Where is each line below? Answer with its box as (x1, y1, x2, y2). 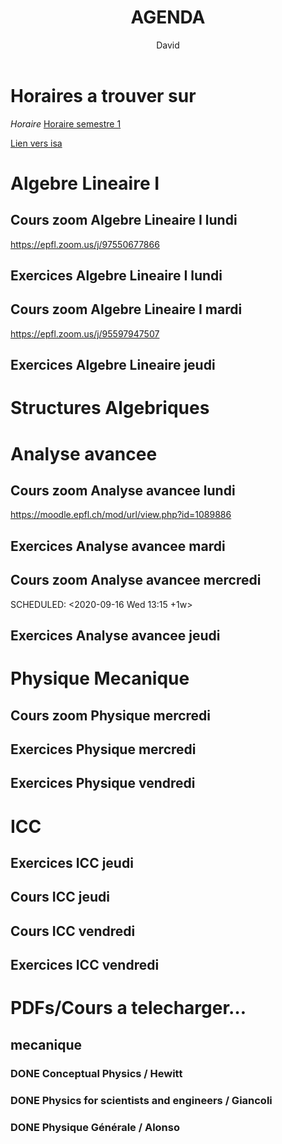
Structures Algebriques (10, 397, 210, 420)
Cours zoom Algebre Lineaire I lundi (10, 212, 238, 229)
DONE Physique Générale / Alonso (10, 1120, 180, 1134)
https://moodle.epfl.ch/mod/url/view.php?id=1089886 (10, 509, 232, 521)
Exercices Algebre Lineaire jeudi (10, 357, 216, 374)
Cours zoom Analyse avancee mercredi (10, 572, 262, 589)
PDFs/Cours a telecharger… (10, 997, 247, 1020)
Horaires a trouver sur (10, 84, 197, 107)
